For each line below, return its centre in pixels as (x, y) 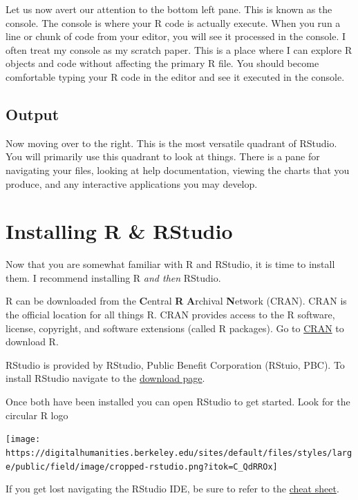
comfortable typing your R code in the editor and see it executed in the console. (175, 76)
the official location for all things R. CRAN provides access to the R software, (170, 315)
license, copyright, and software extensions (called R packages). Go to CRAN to (175, 328)
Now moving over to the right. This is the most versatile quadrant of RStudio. (171, 143)
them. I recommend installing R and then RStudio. (113, 277)
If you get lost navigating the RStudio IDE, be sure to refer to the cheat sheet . (172, 489)
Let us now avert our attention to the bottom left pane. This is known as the (169, 9)
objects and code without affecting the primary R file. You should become (162, 63)
